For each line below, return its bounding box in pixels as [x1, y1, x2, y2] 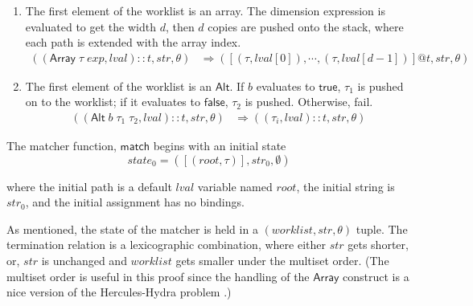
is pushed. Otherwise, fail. [245, 93, 373, 110]
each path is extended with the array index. [25, 34, 241, 51]
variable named [197, 177, 273, 194]
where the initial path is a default [6, 177, 172, 194]
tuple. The [356, 220, 408, 237]
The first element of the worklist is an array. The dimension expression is [25, 2, 385, 18]
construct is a [343, 267, 409, 284]
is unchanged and [41, 252, 127, 268]
